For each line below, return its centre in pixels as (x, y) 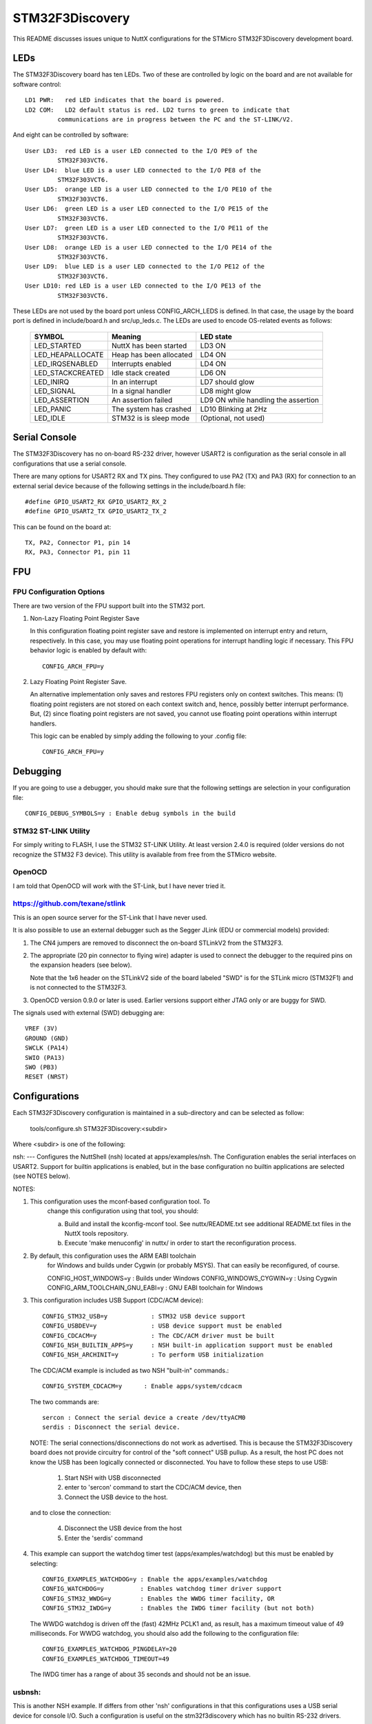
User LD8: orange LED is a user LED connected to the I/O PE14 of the (148, 247)
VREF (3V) (41, 1029)
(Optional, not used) (232, 418)
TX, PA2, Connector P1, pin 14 (78, 543)
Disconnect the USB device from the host (123, 1528)
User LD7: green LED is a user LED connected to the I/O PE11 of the (147, 228)
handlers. (43, 723)
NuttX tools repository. (96, 1234)
